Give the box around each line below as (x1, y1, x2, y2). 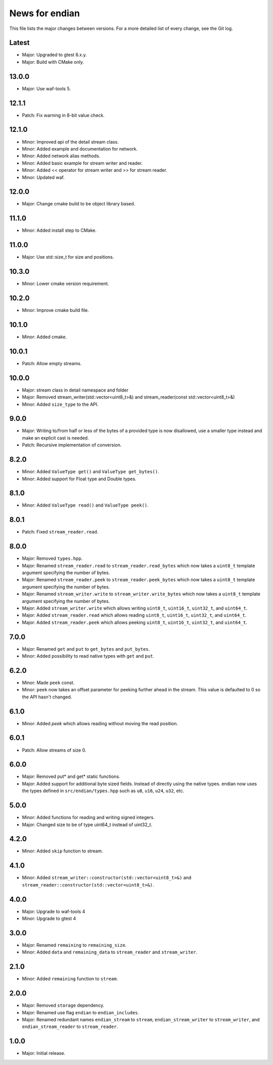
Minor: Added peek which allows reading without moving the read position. (22, 720, 178, 726)
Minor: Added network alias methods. (22, 153, 101, 159)
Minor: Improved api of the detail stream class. (22, 138, 119, 145)
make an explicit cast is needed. (22, 435, 89, 441)
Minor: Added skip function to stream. (22, 848, 103, 854)
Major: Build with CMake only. (22, 59, 84, 65)
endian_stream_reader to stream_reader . (22, 1023, 118, 1029)
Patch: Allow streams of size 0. (22, 747, 86, 753)
